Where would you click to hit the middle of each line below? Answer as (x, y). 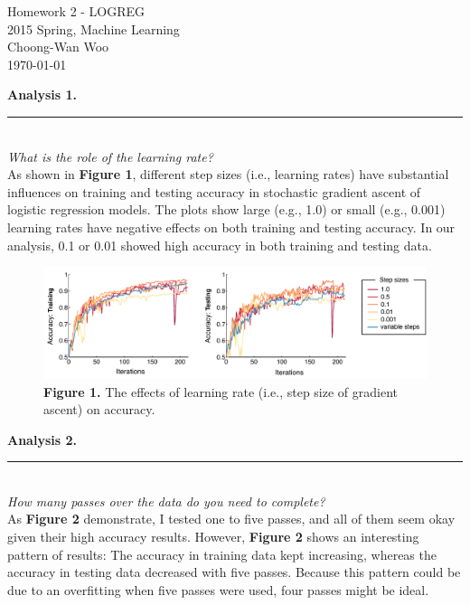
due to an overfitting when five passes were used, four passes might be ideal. (218, 589)
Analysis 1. (42, 95)
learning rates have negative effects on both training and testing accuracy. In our (231, 227)
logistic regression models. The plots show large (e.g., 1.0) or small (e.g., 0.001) (226, 209)
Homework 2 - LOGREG (76, 11)
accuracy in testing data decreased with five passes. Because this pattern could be (234, 572)
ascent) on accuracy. (99, 409)
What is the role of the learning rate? (110, 156)
